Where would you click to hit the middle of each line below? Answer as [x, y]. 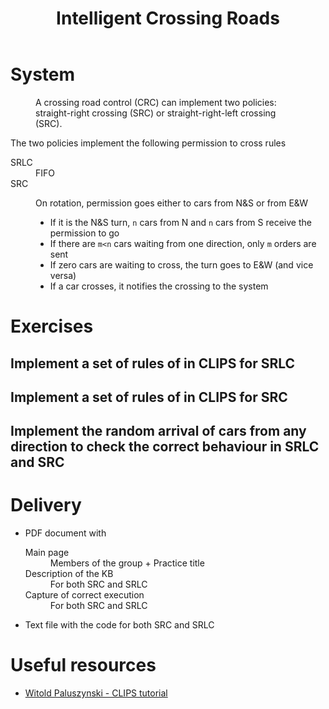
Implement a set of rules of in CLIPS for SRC [149, 397]
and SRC [37, 462]
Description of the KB [69, 574]
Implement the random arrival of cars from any [158, 431]
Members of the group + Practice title [127, 563]
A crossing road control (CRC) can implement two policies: [156, 102]
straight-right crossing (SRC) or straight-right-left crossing [156, 113]
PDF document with [65, 533]
